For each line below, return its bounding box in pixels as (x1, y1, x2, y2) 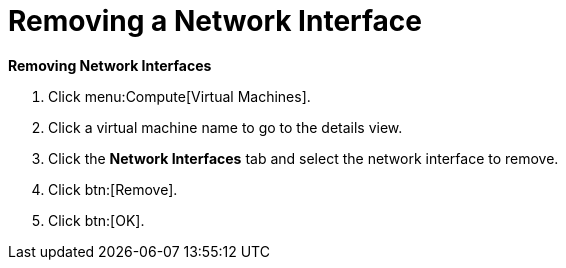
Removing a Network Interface (8, 4, 423, 38)
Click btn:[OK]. (48, 211, 145, 229)
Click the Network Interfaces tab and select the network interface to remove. (48, 149, 559, 167)
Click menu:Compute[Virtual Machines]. (48, 87, 311, 105)
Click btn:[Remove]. (48, 180, 178, 198)
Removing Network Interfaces (8, 56, 212, 74)
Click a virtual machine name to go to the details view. (48, 118, 403, 136)
